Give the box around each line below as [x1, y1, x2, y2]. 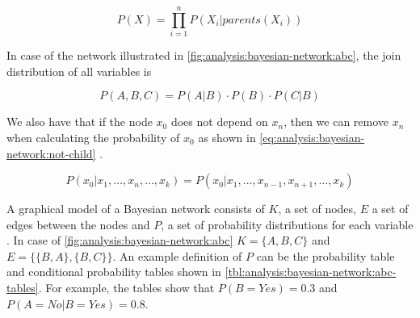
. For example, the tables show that [38, 279, 215, 296]
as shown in [198, 128, 256, 145]
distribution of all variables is [6, 62, 152, 79]
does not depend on [170, 113, 268, 130]
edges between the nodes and [6, 215, 150, 232]
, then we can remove [283, 113, 389, 130]
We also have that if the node [6, 113, 153, 130]
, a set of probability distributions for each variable [161, 215, 414, 232]
